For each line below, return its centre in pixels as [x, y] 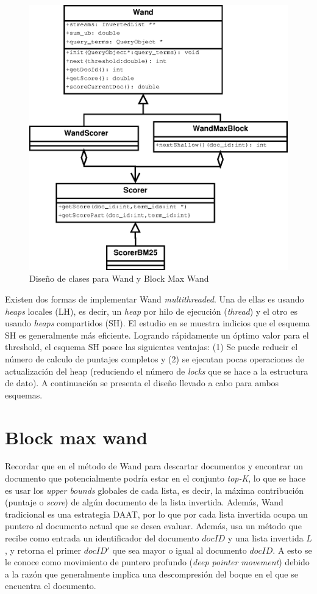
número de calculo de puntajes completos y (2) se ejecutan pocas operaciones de [155, 358]
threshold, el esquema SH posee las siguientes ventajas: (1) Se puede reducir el [151, 347]
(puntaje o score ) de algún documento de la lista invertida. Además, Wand [144, 502]
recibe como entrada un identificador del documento [102, 538]
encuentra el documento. [51, 586]
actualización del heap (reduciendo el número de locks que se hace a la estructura [157, 371]
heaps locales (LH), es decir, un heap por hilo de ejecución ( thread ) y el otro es [151, 311]
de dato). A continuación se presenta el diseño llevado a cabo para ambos [142, 383]
